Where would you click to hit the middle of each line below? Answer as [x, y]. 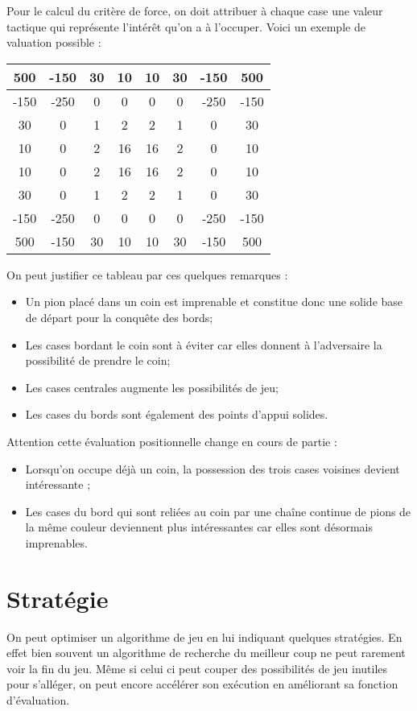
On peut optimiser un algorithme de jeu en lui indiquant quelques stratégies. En [204, 637]
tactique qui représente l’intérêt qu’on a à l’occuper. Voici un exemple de [186, 26]
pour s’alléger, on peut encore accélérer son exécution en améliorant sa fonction [202, 684]
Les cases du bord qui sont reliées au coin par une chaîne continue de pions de [218, 511]
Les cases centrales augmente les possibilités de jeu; [152, 387]
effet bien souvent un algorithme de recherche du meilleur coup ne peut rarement [206, 653]
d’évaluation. [38, 700]
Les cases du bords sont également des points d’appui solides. [177, 414]
